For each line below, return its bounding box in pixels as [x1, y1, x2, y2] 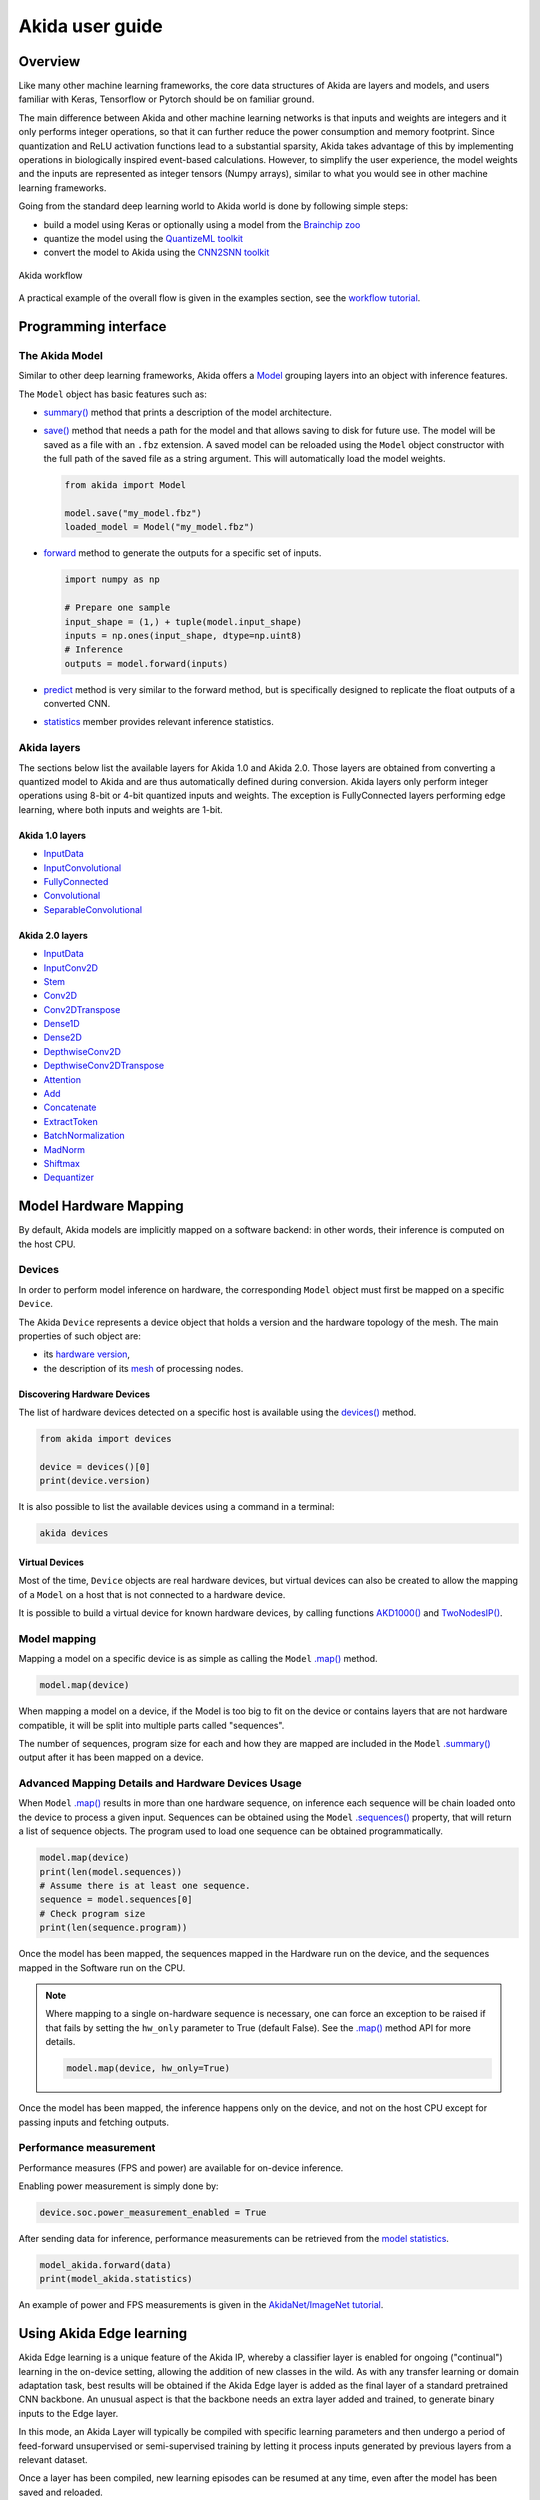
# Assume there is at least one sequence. [39, 1880, 251, 1892]
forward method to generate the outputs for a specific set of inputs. [43, 547, 322, 559]
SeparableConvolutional [43, 903, 143, 915]
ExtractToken [43, 1115, 99, 1127]
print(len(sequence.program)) [39, 1922, 188, 1934]
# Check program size [39, 1908, 146, 1919]
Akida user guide [18, 15, 164, 37]
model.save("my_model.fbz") [64, 508, 202, 519]
